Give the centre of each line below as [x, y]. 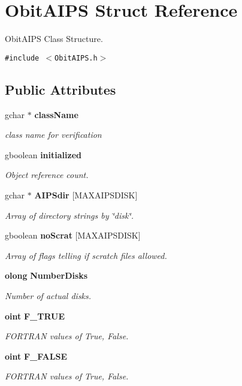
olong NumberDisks [46, 275]
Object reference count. [47, 175]
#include [22, 58]
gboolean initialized [43, 154]
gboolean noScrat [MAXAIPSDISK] [73, 235]
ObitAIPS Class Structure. [54, 39]
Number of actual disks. [48, 295]
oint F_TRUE [35, 316]
